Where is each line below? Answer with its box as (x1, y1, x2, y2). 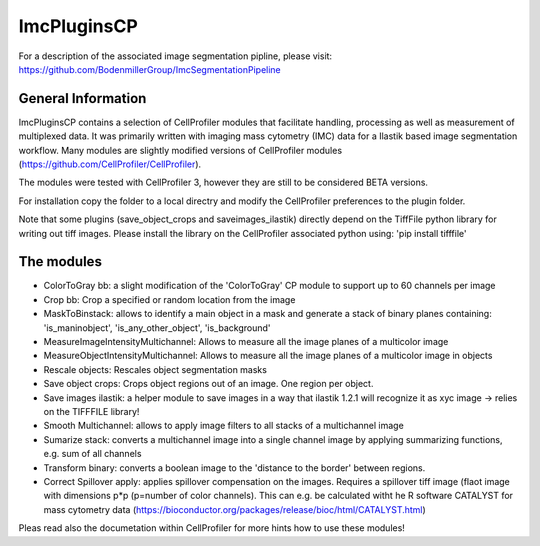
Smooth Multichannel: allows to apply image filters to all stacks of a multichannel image (43, 420, 404, 432)
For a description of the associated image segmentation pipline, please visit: (18, 50, 333, 62)
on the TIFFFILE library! (43, 406, 140, 417)
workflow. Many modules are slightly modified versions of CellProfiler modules (18, 144, 343, 156)
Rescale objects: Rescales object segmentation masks (43, 363, 267, 375)
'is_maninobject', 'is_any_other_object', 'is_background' (43, 321, 271, 334)
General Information (18, 90, 147, 107)
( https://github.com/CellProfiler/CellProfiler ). (18, 158, 202, 170)
